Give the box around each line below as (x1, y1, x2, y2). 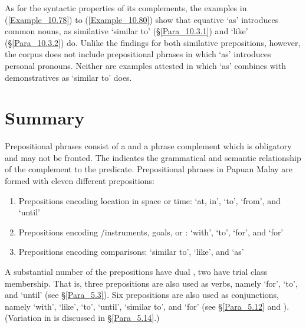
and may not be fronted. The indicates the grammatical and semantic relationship (5, 151, 301, 163)
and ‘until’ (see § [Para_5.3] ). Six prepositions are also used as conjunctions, (5, 288, 279, 301)
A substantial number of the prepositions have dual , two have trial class (5, 265, 268, 278)
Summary (5, 106, 85, 130)
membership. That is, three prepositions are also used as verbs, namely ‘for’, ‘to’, (5, 277, 298, 289)
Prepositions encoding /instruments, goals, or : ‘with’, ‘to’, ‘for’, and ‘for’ (18, 225, 284, 238)
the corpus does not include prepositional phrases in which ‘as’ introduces (5, 48, 271, 60)
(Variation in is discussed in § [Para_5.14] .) (5, 311, 160, 324)
